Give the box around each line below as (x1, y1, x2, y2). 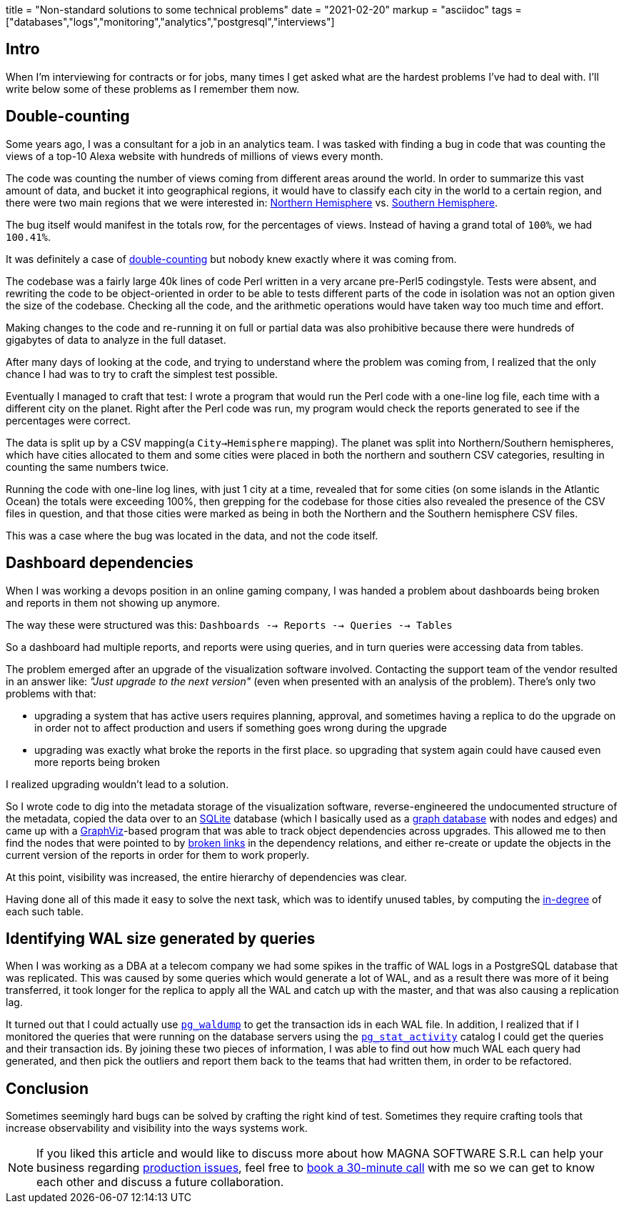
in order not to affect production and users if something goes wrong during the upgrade (34, 721, 447, 734)
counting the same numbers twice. (6, 460, 169, 473)
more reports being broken (34, 755, 160, 768)
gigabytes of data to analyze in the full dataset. (6, 333, 226, 346)
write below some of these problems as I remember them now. (6, 82, 300, 95)
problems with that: (6, 687, 96, 700)
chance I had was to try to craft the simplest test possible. (6, 367, 278, 380)
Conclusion (6, 1079, 89, 1098)
